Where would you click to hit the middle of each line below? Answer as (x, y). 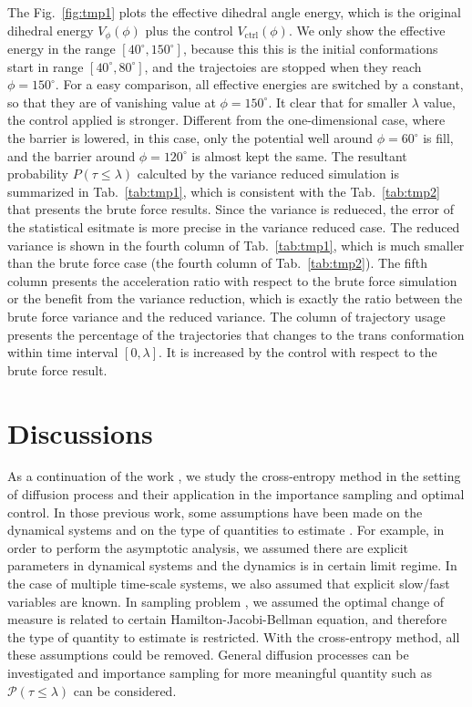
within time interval (63, 352)
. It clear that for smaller (338, 102)
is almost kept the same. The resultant (299, 155)
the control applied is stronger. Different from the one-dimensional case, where (226, 120)
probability (38, 174)
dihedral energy (51, 30)
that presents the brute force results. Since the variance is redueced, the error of (231, 209)
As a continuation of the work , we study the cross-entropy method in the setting (234, 476)
